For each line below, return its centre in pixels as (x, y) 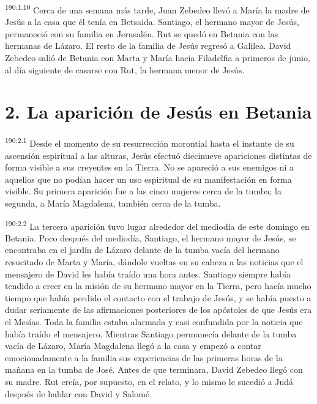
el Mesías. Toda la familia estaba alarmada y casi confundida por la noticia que (154, 321)
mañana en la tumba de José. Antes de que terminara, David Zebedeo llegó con (154, 369)
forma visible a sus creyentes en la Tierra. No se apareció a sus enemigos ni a (150, 167)
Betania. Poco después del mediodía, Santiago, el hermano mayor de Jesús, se (151, 237)
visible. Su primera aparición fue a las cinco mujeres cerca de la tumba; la (143, 191)
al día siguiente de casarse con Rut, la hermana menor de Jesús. (125, 69)
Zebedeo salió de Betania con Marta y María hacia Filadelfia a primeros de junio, (158, 58)
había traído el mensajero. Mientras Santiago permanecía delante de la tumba (151, 333)
